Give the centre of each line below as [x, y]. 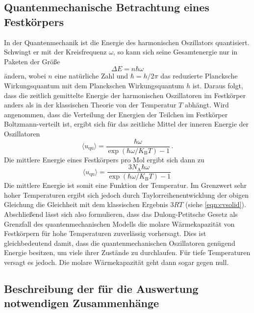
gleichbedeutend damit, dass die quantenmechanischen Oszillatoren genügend [120, 243]
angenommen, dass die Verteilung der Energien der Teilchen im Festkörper [116, 114]
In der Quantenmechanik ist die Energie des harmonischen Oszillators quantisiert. [127, 42]
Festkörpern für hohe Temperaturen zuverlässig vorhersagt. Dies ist [105, 233]
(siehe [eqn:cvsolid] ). [216, 204]
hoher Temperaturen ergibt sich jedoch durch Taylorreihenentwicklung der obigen [126, 195]
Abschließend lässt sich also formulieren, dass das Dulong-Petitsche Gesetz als [121, 214]
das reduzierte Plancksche [199, 76]
